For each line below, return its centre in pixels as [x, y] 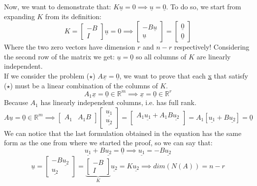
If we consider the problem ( [47, 75]
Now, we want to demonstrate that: [58, 6]
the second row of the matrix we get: [59, 56]
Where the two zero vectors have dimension [70, 47]
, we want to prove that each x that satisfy [184, 75]
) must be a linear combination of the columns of [84, 85]
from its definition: [73, 16]
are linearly [214, 56]
